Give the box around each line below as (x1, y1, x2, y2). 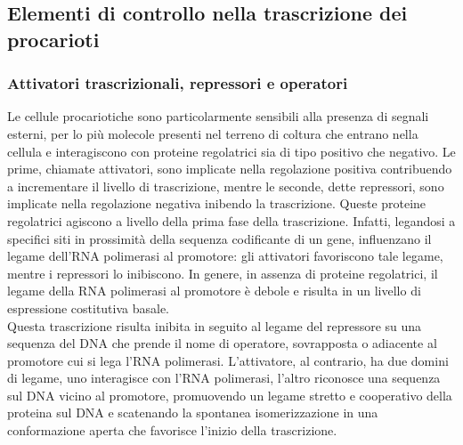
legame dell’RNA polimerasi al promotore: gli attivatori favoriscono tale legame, (7, 247, 443, 265)
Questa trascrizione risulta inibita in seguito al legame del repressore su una (7, 316, 422, 335)
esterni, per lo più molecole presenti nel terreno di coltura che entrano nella (7, 124, 418, 142)
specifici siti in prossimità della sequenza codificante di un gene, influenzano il (7, 229, 432, 247)
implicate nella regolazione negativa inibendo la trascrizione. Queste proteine (7, 194, 426, 213)
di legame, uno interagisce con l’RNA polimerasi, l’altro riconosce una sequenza (7, 368, 441, 387)
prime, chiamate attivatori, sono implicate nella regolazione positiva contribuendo (7, 159, 452, 178)
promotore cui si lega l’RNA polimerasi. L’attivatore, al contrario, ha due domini (7, 351, 449, 369)
